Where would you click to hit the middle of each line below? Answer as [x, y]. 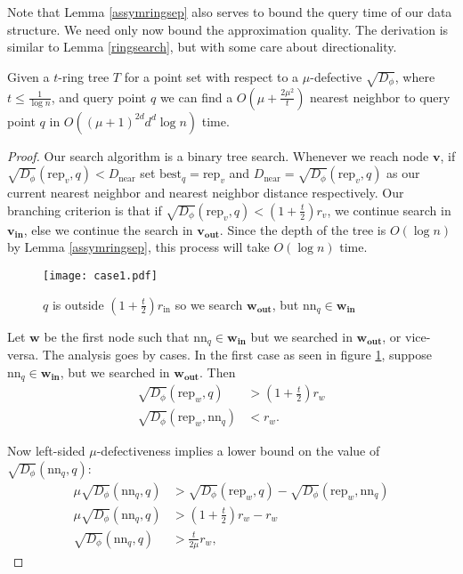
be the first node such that [117, 336]
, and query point [99, 97]
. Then [218, 372]
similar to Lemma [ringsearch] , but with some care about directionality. [202, 47]
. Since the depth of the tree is [303, 229]
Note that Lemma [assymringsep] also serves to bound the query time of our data [230, 12]
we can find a [196, 97]
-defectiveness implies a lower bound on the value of [238, 451]
